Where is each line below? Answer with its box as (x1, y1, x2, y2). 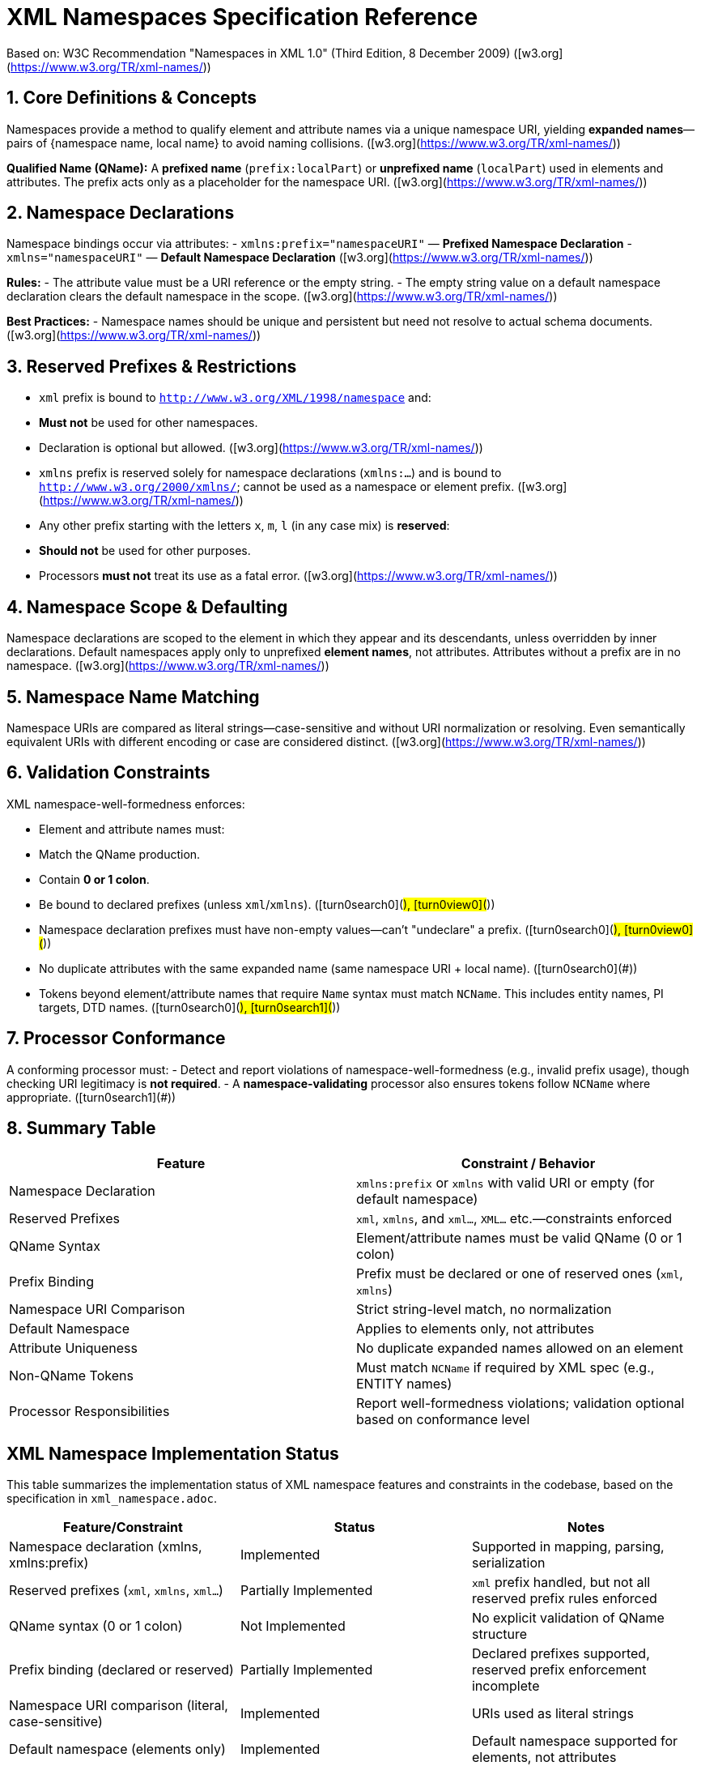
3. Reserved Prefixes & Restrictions (6, 356, 297, 377)
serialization (471, 1555, 546, 1572)
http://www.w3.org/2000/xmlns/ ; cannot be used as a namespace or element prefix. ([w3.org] (39, 480, 567, 494)
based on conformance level (356, 1410, 530, 1427)
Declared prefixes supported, (471, 1645, 650, 1662)
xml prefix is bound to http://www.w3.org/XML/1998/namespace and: (39, 390, 431, 405)
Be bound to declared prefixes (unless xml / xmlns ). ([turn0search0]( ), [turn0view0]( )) (39, 897, 495, 911)
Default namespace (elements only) (9, 1741, 226, 1758)
